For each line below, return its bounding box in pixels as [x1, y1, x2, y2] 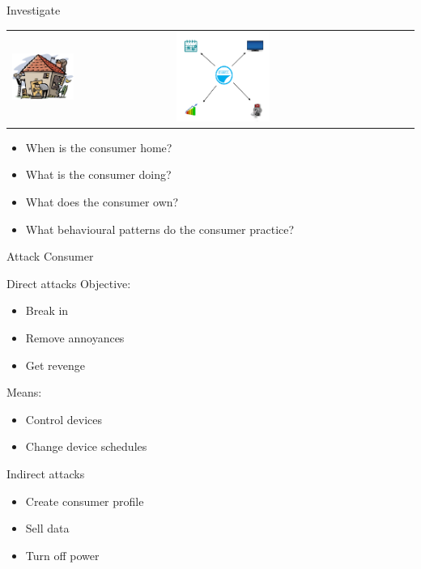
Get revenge [25, 356, 86, 373]
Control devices [25, 410, 103, 427]
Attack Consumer [6, 248, 94, 265]
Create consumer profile [25, 492, 144, 509]
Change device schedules [25, 438, 147, 455]
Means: [6, 384, 42, 401]
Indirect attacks [6, 465, 85, 482]
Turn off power [25, 546, 100, 563]
